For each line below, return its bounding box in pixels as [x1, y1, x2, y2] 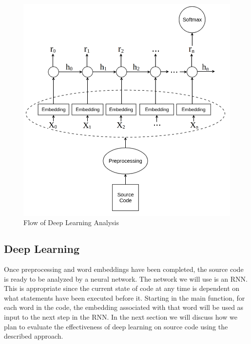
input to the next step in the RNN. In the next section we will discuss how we [4, 312, 237, 322]
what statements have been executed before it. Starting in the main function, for [4, 292, 245, 303]
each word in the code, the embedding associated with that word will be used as [4, 302, 244, 312]
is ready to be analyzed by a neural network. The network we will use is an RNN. [4, 273, 248, 284]
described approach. [4, 331, 63, 341]
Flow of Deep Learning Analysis [23, 217, 119, 228]
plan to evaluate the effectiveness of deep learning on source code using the [4, 321, 228, 331]
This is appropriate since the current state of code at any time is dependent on [4, 283, 240, 293]
